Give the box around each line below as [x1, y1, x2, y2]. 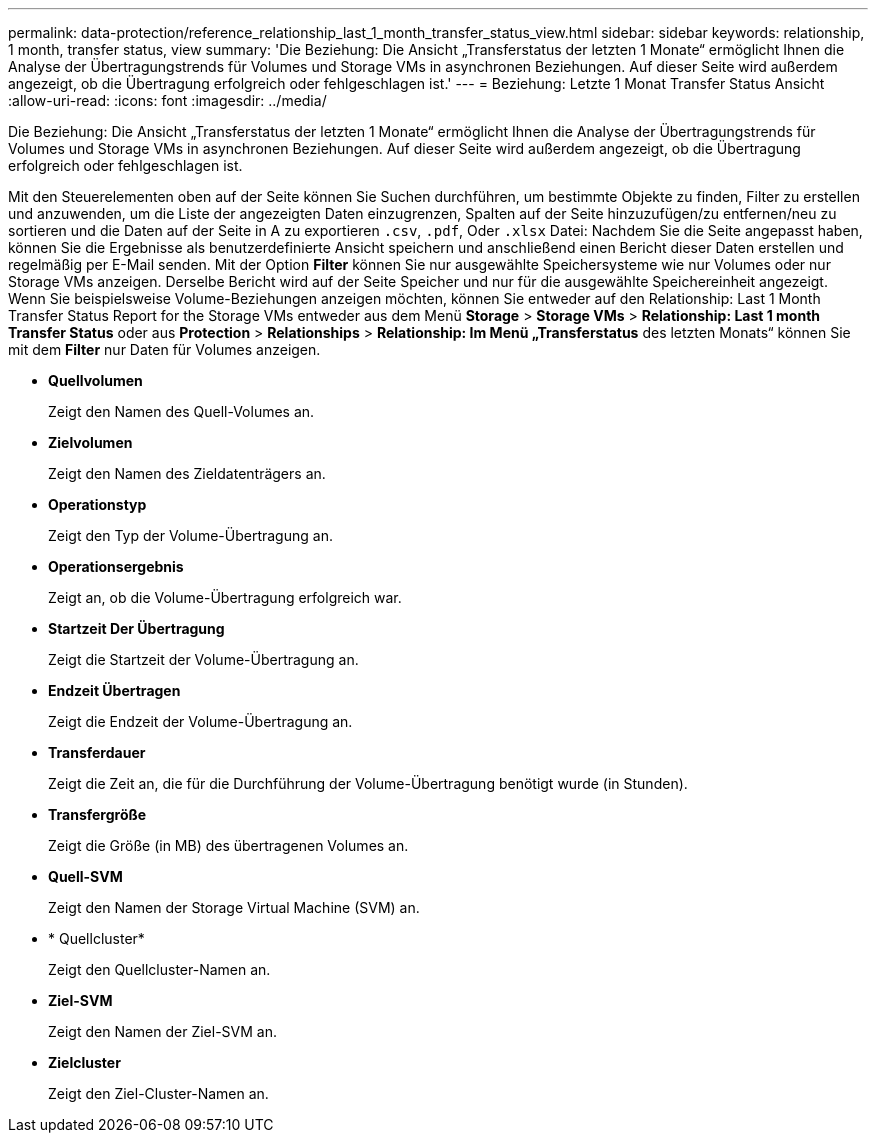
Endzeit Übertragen [48, 682, 181, 699]
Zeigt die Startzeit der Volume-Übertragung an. [48, 651, 359, 668]
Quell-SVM [48, 868, 123, 885]
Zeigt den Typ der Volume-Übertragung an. [48, 527, 333, 544]
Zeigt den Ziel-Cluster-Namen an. [48, 1085, 269, 1102]
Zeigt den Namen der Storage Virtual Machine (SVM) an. [48, 899, 420, 916]
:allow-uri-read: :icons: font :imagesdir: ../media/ [8, 92, 327, 109]
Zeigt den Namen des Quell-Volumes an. [48, 403, 315, 420]
